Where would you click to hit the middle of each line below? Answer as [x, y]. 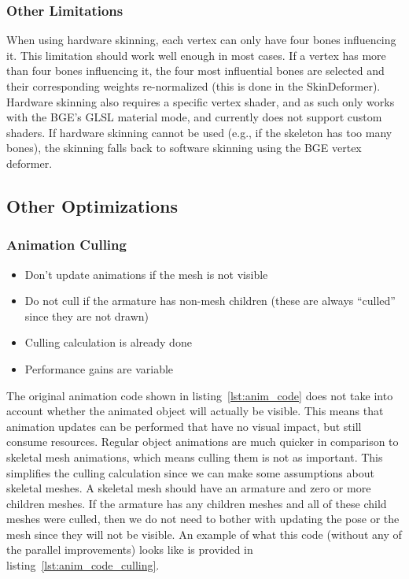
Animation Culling [66, 245]
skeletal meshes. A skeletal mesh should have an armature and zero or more [189, 488]
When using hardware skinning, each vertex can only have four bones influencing [201, 40]
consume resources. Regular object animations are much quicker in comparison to [203, 442]
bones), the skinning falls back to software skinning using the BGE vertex [184, 148]
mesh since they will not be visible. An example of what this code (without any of [204, 534]
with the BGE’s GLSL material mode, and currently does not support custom [194, 117]
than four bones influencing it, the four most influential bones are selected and [195, 71]
